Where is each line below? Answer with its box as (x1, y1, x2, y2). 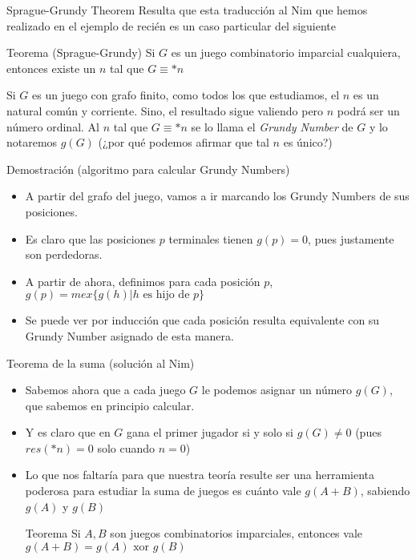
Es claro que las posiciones (25, 230, 156, 247)
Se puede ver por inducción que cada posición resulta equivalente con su (25, 312, 380, 328)
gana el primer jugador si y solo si (127, 424, 294, 441)
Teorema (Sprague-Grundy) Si (6, 44, 155, 61)
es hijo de (143, 289, 190, 301)
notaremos (6, 134, 58, 151)
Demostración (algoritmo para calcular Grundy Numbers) (6, 160, 290, 177)
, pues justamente (308, 230, 394, 247)
